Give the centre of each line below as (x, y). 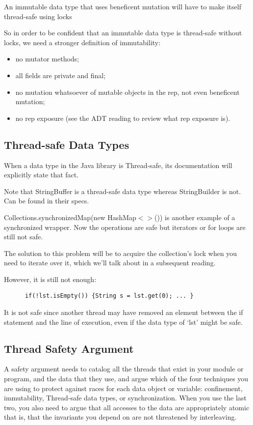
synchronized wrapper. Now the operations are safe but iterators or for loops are (125, 227)
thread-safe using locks (38, 16)
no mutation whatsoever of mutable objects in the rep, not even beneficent (127, 92)
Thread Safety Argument (69, 348)
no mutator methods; (47, 59)
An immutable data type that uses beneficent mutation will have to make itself (123, 6)
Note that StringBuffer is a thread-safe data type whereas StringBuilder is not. (123, 191)
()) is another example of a (195, 217)
